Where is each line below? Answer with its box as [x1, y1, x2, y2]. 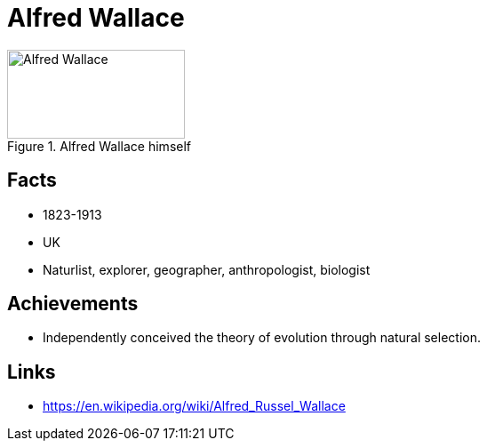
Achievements [7, 292, 139, 316]
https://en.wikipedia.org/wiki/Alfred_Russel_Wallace [43, 398, 346, 414]
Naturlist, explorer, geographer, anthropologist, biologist [43, 261, 371, 277]
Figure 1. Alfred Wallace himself [7, 138, 192, 154]
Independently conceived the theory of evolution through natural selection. [43, 330, 482, 346]
